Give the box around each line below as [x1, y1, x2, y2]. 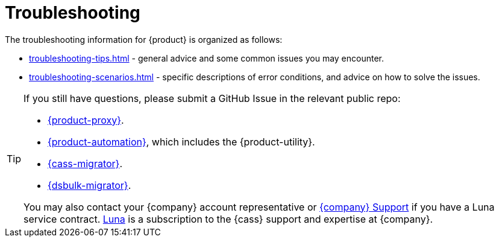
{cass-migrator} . [48, 157, 123, 170]
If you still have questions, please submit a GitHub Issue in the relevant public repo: [24, 92, 401, 104]
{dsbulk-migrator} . [48, 179, 131, 191]
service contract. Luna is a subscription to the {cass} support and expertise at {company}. [24, 212, 433, 225]
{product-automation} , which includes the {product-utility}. [48, 135, 315, 148]
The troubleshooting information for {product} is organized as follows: [5, 34, 283, 45]
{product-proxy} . [48, 113, 124, 126]
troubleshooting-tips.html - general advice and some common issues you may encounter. [29, 53, 384, 63]
